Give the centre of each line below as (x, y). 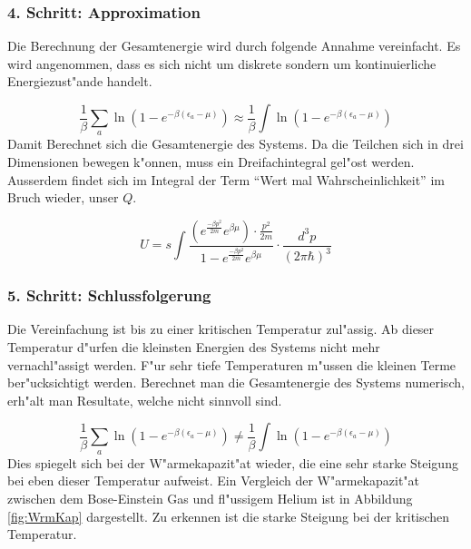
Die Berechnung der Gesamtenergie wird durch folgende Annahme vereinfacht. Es (234, 46)
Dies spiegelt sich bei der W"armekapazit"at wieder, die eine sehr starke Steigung (233, 462)
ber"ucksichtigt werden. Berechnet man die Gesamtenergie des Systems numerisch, (236, 382)
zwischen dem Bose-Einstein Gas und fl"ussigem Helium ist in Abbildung (210, 498)
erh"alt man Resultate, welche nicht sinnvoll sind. (145, 400)
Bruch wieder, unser (63, 197)
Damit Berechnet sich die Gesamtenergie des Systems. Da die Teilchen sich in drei (235, 144)
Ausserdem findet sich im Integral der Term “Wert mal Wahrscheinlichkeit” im (226, 179)
